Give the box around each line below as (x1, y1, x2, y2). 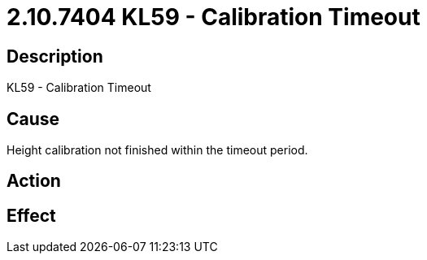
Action (7, 171, 61, 192)
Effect (7, 205, 56, 226)
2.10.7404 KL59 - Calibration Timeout (7, 3, 420, 31)
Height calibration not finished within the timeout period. (7, 143, 308, 158)
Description (7, 45, 103, 67)
